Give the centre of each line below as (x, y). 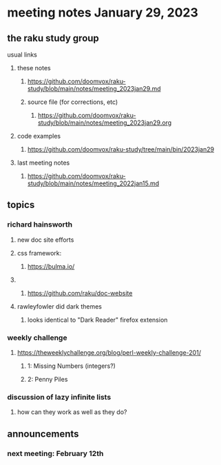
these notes (34, 68)
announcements (43, 434)
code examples (39, 136)
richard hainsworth (40, 225)
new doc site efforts (45, 240)
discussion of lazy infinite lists (59, 397)
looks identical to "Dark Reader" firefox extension (97, 320)
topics (21, 205)
